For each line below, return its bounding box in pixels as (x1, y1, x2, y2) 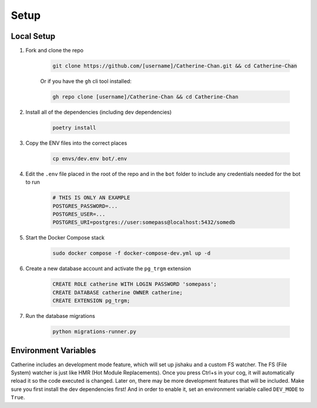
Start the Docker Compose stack (25, 234, 105, 241)
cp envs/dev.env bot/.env (52, 155, 127, 162)
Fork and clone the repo (25, 47, 84, 54)
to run (25, 178, 41, 185)
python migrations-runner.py (52, 329, 137, 335)
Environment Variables (11, 345, 96, 356)
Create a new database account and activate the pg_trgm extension (25, 265, 191, 272)
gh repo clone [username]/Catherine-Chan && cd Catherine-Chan (52, 94, 239, 100)
